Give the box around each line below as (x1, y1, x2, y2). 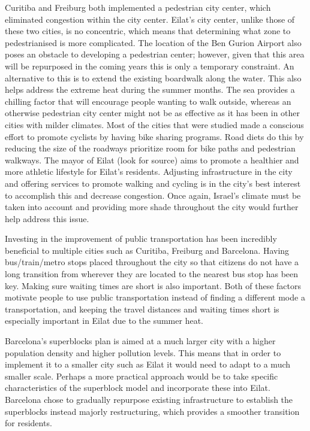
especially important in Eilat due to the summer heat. (5, 314, 203, 327)
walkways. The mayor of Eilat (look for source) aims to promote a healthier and (5, 153, 299, 166)
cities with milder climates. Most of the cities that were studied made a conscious (5, 118, 304, 130)
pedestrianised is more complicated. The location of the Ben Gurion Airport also (5, 36, 302, 48)
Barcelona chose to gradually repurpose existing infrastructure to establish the (5, 393, 293, 405)
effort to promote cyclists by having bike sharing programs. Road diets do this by (5, 130, 304, 142)
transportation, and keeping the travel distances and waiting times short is (5, 302, 279, 315)
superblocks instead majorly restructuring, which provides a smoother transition (5, 405, 300, 417)
